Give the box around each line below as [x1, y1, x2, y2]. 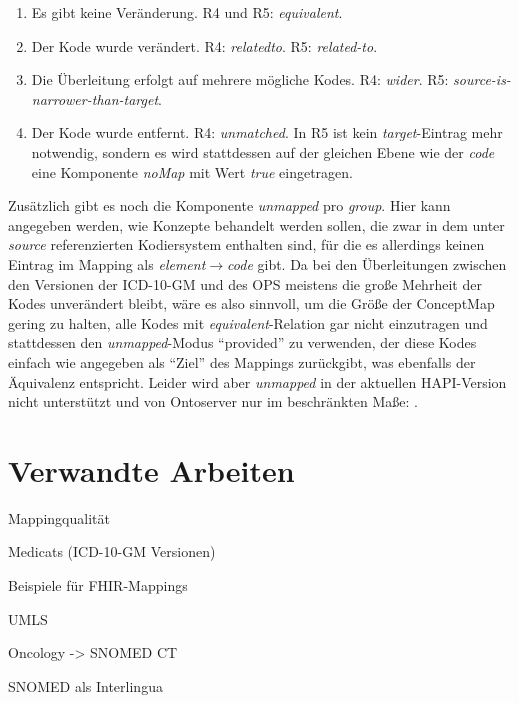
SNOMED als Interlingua [8, 675, 163, 696]
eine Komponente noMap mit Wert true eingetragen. [31, 161, 354, 182]
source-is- [453, 69, 511, 90]
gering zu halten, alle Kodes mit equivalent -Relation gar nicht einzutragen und [8, 312, 488, 333]
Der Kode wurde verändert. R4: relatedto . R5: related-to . [31, 35, 378, 56]
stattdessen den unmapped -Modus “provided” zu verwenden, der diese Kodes [8, 332, 477, 353]
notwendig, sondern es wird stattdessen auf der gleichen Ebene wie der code [31, 141, 495, 162]
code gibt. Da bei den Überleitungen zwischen [227, 253, 507, 274]
